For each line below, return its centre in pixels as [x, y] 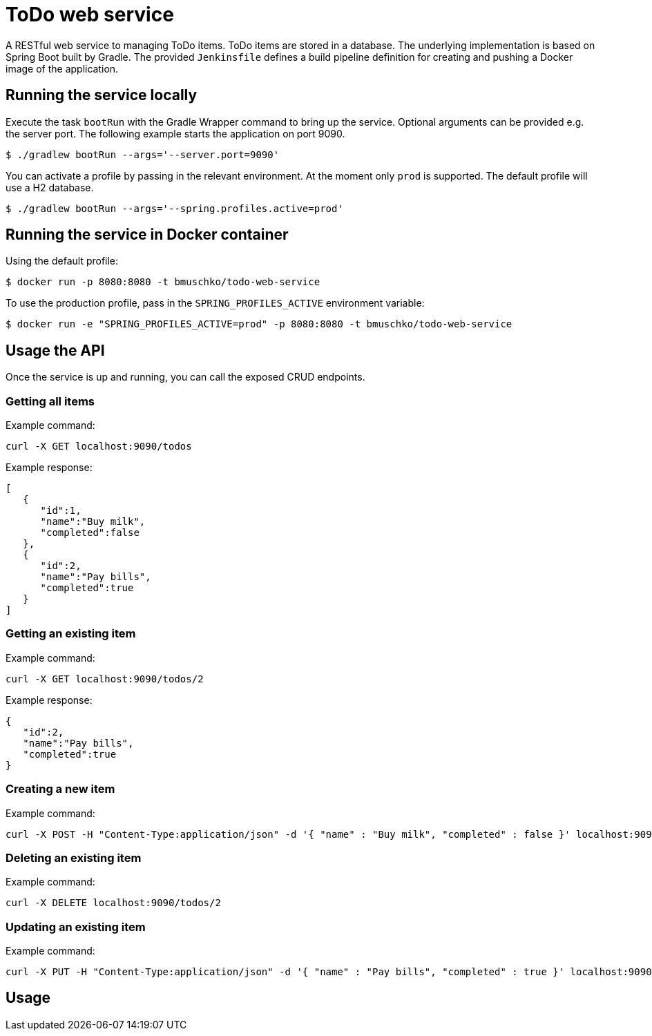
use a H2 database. [50, 187]
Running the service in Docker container [147, 235]
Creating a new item [60, 789]
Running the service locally [102, 95]
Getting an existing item [71, 634]
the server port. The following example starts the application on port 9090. [175, 133]
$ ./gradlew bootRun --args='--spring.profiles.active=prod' [174, 208]
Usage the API [55, 350]
